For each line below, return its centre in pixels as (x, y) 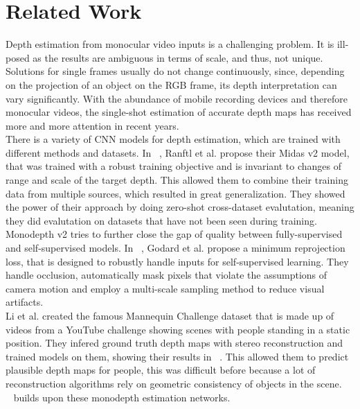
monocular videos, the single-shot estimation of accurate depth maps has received (179, 112)
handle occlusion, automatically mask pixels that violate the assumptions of (166, 275)
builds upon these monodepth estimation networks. (122, 397)
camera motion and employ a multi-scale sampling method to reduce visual (165, 288)
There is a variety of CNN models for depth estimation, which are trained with (173, 139)
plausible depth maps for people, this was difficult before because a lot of (161, 370)
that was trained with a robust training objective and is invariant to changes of (174, 166)
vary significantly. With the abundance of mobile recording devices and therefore (177, 98)
